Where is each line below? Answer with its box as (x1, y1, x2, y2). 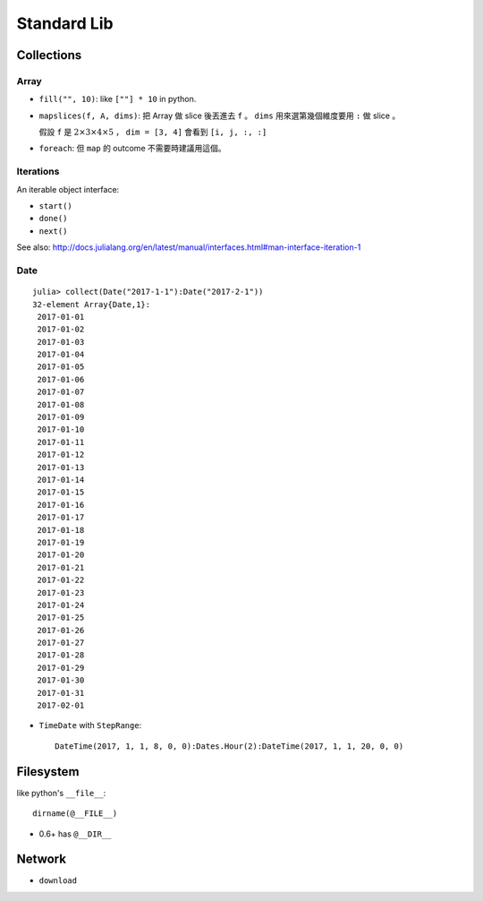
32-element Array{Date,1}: (32, 299, 151, 309)
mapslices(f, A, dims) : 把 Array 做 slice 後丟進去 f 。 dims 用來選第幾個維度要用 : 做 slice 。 (38, 110, 401, 121)
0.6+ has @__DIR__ (38, 828, 112, 839)
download (38, 876, 78, 886)
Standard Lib (16, 13, 114, 33)
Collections (16, 47, 82, 63)
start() (38, 202, 73, 211)
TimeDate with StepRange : (38, 720, 142, 731)
